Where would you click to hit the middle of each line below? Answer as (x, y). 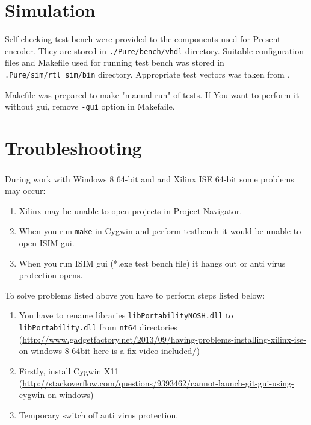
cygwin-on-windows (55, 395)
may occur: (25, 191)
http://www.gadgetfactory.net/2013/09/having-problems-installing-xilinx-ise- (164, 339)
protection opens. (51, 275)
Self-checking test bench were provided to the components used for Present (143, 39)
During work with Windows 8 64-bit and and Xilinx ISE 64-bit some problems (149, 178)
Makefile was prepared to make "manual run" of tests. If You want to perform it (152, 94)
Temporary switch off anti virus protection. (99, 414)
